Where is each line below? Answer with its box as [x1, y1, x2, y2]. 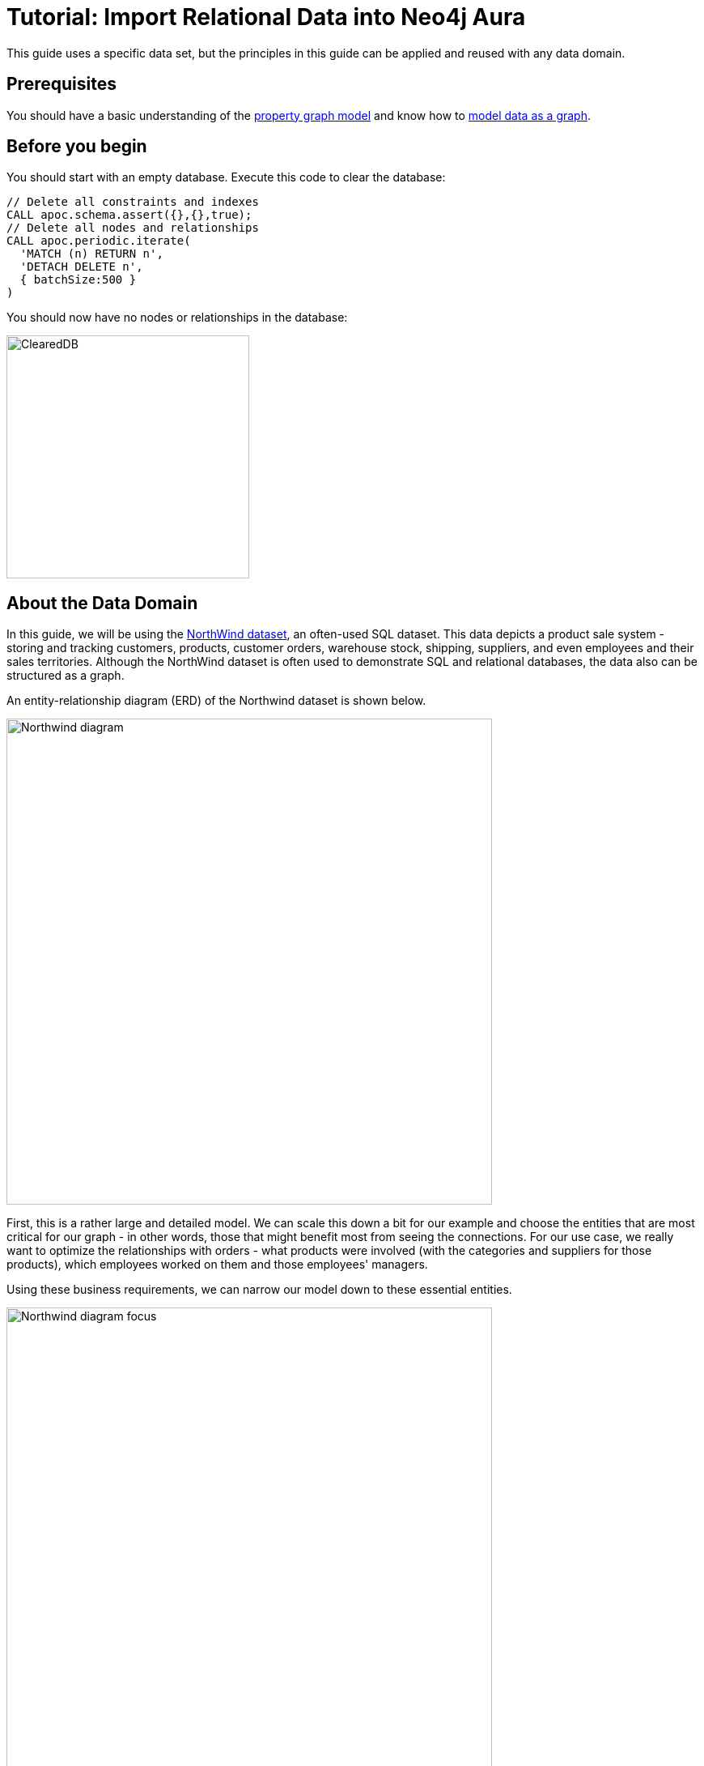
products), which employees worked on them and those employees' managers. [6, 1257, 428, 1272]
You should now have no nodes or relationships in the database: [6, 310, 348, 325]
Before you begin [6, 136, 147, 157]
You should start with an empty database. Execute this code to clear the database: [6, 170, 446, 185]
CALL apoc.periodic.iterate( [6, 234, 191, 248]
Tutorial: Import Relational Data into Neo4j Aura [6, 3, 526, 31]
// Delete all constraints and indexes [6, 195, 259, 209]
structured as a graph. [6, 668, 125, 683]
